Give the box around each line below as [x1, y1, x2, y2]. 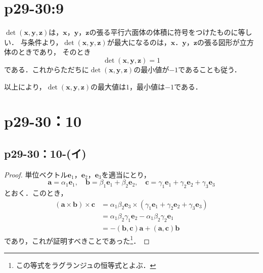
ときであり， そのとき [18, 47, 91, 57]
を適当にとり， [101, 169, 151, 179]
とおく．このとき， [4, 188, 68, 198]
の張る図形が [197, 36, 240, 47]
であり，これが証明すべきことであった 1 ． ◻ [4, 234, 150, 246]
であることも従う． [178, 64, 241, 74]
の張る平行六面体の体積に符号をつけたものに [89, 27, 238, 37]
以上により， [4, 81, 46, 92]
